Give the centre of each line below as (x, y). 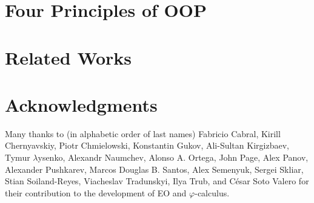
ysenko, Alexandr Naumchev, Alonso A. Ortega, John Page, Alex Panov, (173, 157)
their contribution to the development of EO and (96, 192)
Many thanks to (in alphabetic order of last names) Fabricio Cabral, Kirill (143, 133)
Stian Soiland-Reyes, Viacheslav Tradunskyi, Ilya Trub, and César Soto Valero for (157, 181)
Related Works (68, 57)
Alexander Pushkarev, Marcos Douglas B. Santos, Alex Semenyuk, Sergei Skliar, (154, 169)
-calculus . (212, 192)
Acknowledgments (81, 104)
